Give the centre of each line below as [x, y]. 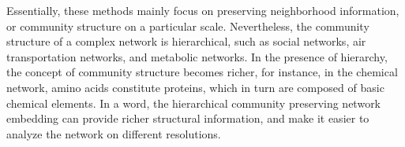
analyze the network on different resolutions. [114, 133]
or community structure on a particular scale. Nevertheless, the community [188, 26]
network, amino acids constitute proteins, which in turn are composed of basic [195, 87]
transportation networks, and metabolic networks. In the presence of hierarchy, [197, 56]
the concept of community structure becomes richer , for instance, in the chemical [202, 72]
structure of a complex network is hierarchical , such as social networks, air [186, 41]
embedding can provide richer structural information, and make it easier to [188, 118]
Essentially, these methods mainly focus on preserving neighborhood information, [203, 10]
